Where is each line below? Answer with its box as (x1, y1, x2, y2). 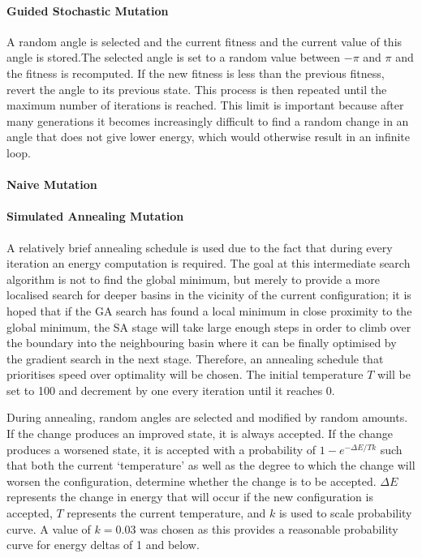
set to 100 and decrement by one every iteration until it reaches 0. (6, 381, 335, 398)
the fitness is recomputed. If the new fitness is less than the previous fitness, (6, 64, 385, 81)
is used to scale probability (278, 504, 412, 522)
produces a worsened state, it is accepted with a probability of (6, 440, 316, 457)
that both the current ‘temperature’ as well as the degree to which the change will (6, 457, 416, 474)
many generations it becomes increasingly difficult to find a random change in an (6, 112, 409, 129)
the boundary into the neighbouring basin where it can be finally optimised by (6, 334, 397, 351)
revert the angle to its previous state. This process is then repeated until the (6, 80, 387, 97)
